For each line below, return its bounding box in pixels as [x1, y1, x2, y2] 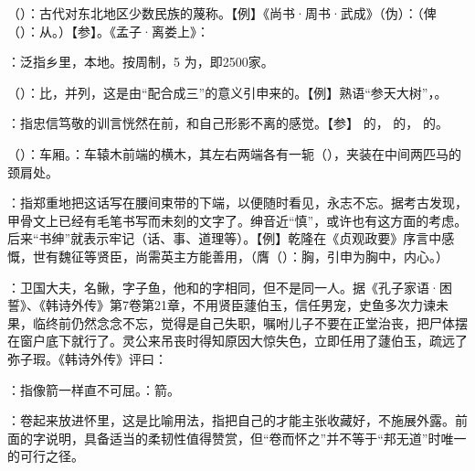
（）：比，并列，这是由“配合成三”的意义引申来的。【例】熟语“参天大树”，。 [7, 82, 448, 102]
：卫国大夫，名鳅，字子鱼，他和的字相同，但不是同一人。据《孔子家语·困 [7, 277, 452, 296]
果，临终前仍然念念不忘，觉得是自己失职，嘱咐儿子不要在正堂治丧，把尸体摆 [7, 313, 468, 332]
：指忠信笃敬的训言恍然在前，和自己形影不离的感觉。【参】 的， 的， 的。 [7, 113, 449, 133]
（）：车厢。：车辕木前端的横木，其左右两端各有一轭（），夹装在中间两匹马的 [7, 144, 461, 163]
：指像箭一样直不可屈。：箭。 [7, 380, 180, 399]
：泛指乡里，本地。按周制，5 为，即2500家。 [7, 52, 274, 71]
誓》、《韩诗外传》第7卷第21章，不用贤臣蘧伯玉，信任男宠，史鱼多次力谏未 [7, 295, 449, 315]
